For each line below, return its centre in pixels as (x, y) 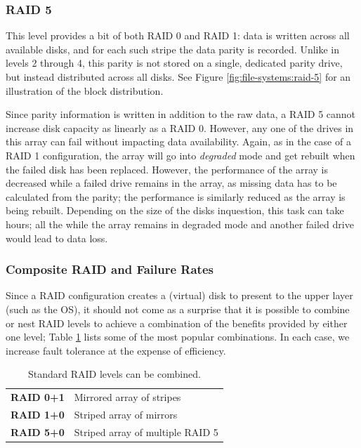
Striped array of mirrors (126, 414)
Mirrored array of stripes (127, 397)
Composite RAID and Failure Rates (110, 269)
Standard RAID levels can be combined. (114, 374)
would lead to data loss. (57, 238)
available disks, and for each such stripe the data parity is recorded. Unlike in (173, 49)
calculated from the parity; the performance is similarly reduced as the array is (176, 196)
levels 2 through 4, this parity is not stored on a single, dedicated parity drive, (174, 63)
